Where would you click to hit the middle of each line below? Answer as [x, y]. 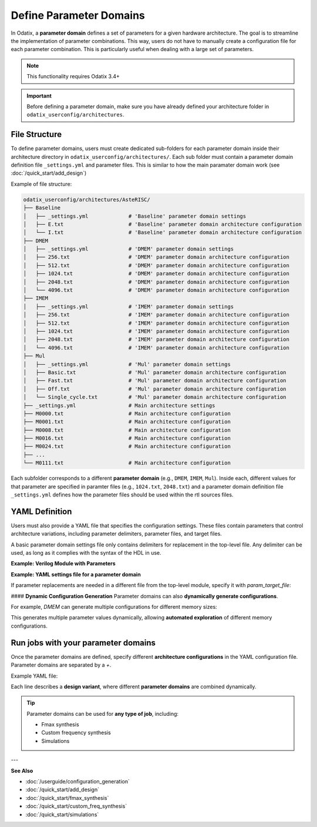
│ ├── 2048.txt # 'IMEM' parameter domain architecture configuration [156, 339]
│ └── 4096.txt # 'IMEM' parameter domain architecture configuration [156, 348]
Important [39, 96]
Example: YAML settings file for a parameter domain [76, 574]
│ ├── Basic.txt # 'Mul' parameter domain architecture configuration [155, 372]
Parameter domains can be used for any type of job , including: [103, 713]
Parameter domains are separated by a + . [61, 665]
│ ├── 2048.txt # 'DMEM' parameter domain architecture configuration [156, 282]
